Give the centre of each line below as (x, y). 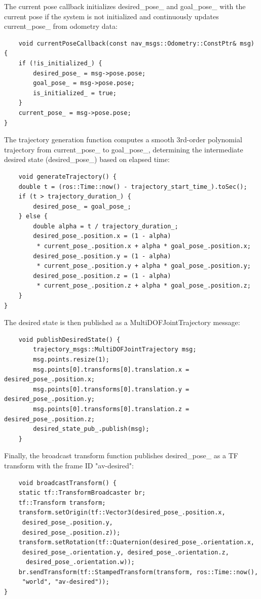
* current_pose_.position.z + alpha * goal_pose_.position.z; (144, 286)
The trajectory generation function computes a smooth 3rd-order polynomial (123, 139)
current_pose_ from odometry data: (61, 26)
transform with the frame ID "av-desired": (69, 465)
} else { (33, 216)
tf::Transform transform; (62, 503)
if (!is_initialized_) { (60, 63)
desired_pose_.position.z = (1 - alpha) (102, 276)
